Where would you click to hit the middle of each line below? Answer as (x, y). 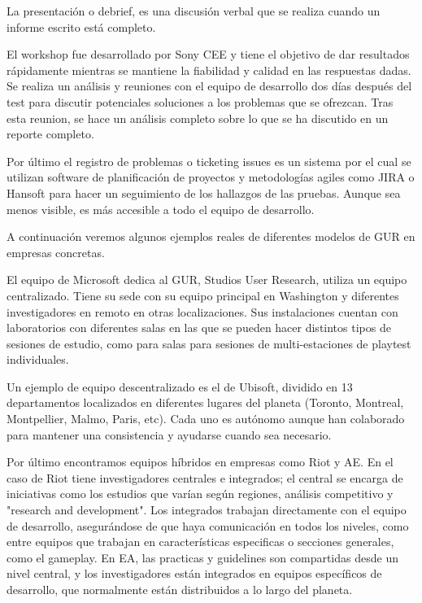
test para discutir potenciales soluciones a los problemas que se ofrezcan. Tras (200, 101)
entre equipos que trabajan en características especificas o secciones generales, (200, 542)
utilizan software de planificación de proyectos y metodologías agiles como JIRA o (211, 177)
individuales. (38, 359)
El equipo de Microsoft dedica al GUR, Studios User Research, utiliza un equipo (207, 280)
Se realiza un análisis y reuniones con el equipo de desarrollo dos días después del (209, 86)
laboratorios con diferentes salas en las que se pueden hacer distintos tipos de (199, 328)
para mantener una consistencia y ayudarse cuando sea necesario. (169, 434)
